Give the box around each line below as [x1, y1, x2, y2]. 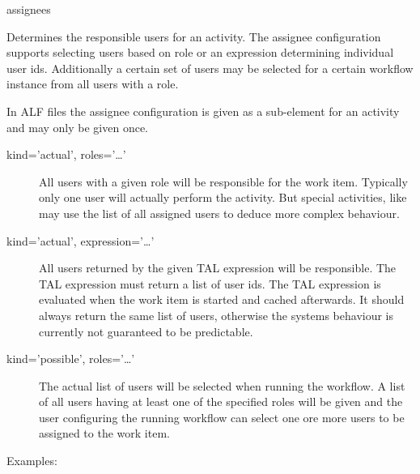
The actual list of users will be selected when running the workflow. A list [39, 377, 405, 394]
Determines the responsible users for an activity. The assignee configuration [6, 28, 381, 45]
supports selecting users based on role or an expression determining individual [6, 44, 394, 61]
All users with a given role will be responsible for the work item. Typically [39, 173, 408, 190]
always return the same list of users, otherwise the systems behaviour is [39, 306, 394, 323]
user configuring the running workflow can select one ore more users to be [39, 408, 405, 425]
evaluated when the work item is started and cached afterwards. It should [39, 291, 405, 308]
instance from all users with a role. [6, 75, 179, 92]
